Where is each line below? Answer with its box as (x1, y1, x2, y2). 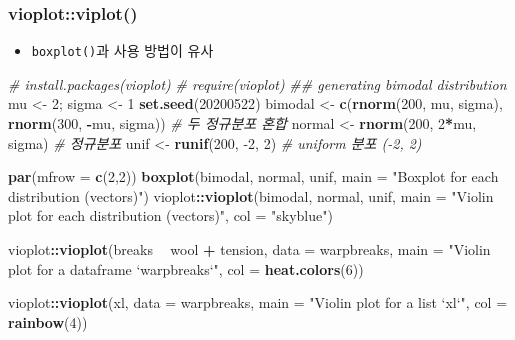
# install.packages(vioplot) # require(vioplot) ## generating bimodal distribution (8, 73, 507, 94)
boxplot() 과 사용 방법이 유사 (31, 40, 214, 61)
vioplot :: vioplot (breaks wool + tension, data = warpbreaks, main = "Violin (8, 239, 491, 260)
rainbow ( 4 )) (8, 311, 88, 332)
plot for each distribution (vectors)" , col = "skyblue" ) (8, 205, 333, 226)
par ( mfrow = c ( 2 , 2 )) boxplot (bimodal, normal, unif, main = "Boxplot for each (8, 166, 499, 187)
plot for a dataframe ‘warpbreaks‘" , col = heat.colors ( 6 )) (8, 258, 364, 279)
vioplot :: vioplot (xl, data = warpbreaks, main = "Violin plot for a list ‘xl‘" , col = (8, 292, 508, 313)
